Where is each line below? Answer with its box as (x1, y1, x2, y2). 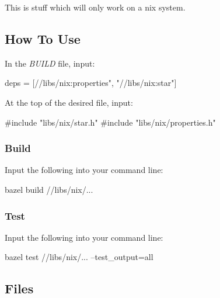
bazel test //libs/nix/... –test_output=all (5, 251, 153, 263)
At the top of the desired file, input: (5, 96, 133, 108)
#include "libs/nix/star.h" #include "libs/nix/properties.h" (5, 116, 216, 128)
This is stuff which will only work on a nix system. (5, 1, 186, 13)
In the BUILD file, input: (5, 57, 95, 69)
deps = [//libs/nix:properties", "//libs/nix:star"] (5, 77, 177, 89)
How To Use (5, 29, 81, 47)
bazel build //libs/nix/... (5, 183, 93, 195)
